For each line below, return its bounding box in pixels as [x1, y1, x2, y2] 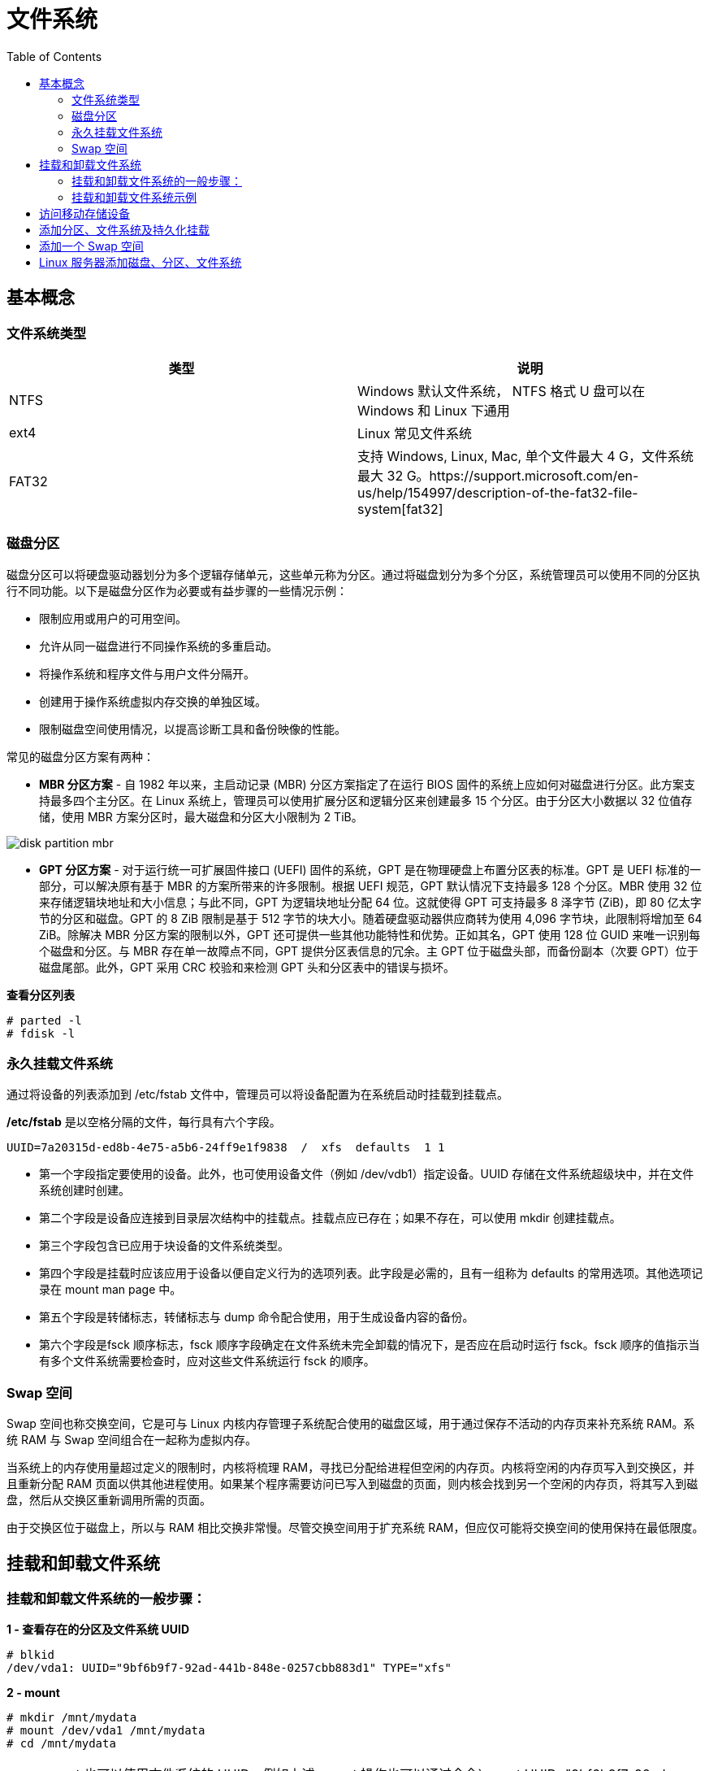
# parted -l [6, 1013, 82, 1027]
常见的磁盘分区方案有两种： [6, 749, 154, 764]
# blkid [6, 1648, 55, 1662]
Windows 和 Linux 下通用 [357, 402, 510, 419]
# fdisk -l [6, 1026, 76, 1040]
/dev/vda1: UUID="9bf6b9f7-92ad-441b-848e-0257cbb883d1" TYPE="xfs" [6, 1661, 452, 1675]
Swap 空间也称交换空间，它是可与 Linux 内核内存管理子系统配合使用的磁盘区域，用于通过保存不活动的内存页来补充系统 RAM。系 [6, 1416, 695, 1431]
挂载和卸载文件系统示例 [71, 189, 197, 204]
